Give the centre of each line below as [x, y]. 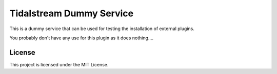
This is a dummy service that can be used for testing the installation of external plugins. [102, 29]
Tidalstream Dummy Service [71, 13]
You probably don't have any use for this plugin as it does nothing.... [82, 38]
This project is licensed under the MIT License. [59, 64]
